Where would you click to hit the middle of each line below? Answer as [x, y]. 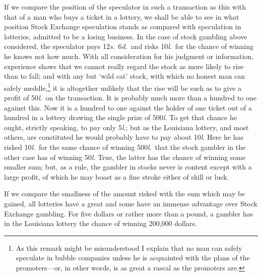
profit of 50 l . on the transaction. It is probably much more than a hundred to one [130, 97]
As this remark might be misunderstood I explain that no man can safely [129, 247]
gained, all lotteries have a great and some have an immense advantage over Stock [131, 203]
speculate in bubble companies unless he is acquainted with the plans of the [133, 258]
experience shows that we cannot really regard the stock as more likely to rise [124, 66]
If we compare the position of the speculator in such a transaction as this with [125, 7]
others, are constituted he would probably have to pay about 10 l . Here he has [124, 137]
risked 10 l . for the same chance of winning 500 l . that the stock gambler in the [125, 147]
